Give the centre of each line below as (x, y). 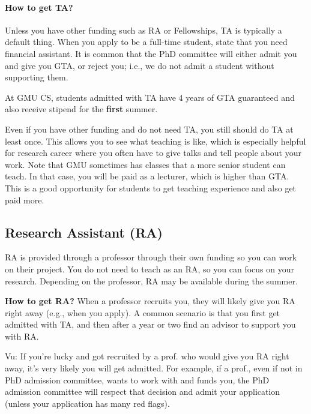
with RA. (22, 336)
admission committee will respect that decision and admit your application (143, 391)
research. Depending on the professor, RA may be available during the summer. (151, 280)
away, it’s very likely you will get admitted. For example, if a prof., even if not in (154, 368)
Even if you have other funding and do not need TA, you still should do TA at (149, 129)
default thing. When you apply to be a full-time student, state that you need (146, 42)
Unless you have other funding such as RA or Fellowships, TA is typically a (143, 30)
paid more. (25, 199)
